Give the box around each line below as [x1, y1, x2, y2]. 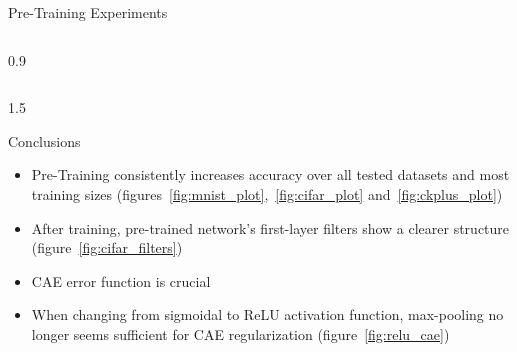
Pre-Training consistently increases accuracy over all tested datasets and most [31, 164, 510, 185]
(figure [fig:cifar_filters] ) [31, 237, 183, 258]
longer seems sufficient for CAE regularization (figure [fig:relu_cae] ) [31, 323, 450, 344]
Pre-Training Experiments [8, 2, 168, 22]
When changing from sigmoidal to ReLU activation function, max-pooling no [31, 304, 504, 325]
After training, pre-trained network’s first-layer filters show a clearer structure [31, 217, 510, 238]
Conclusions [8, 130, 81, 151]
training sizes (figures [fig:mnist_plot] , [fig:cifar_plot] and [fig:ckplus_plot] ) [31, 183, 503, 204]
